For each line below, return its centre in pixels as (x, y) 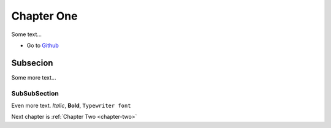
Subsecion (32, 63)
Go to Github (43, 45)
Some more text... (34, 77)
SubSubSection (35, 93)
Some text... (27, 34)
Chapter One (44, 16)
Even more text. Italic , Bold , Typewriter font (71, 105)
